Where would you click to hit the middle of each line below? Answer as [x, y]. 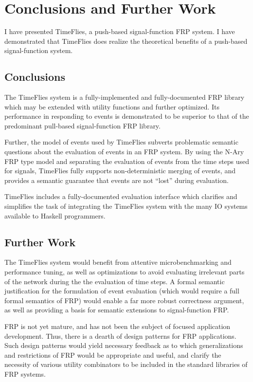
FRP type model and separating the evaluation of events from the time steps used [127, 161]
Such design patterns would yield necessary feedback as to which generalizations [124, 345]
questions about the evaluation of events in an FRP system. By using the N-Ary [124, 152]
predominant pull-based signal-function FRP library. [82, 125]
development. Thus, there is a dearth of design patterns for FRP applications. [120, 336]
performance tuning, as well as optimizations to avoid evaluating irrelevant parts [125, 272]
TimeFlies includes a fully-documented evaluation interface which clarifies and [121, 196]
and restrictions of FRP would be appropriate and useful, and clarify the [113, 355]
